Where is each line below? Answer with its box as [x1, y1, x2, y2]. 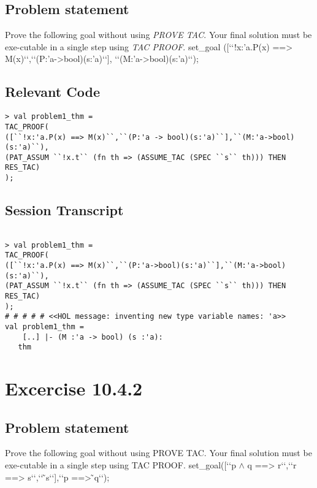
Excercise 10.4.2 [5, 376, 143, 401]
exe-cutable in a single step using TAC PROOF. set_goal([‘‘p [5, 459, 236, 471]
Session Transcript [5, 200, 124, 219]
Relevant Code [5, 82, 100, 101]
